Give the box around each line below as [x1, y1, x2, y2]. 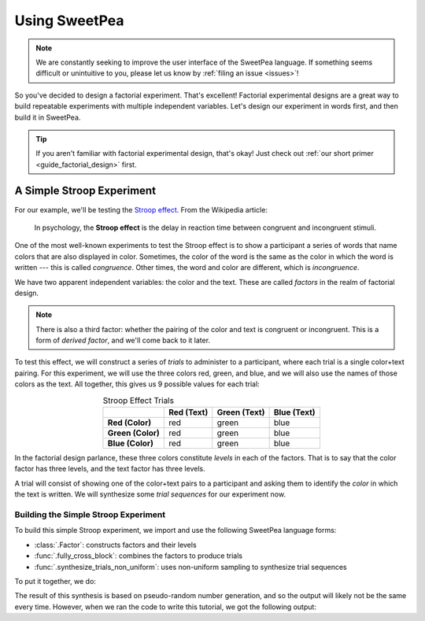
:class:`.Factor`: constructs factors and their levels [34, 540, 197, 549]
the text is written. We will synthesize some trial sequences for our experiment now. [14, 490, 286, 499]
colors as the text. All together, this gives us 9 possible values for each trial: [14, 379, 260, 389]
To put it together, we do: [14, 576, 96, 586]
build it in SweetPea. [14, 113, 81, 122]
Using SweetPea [14, 12, 125, 29]
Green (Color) [107, 427, 161, 438]
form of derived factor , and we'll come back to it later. [35, 335, 211, 346]
